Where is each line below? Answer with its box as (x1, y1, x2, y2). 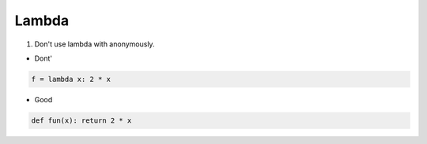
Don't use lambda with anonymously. (34, 39, 155, 49)
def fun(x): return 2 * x (31, 116, 132, 125)
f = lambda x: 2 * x (31, 75, 111, 83)
